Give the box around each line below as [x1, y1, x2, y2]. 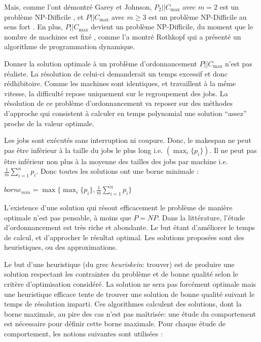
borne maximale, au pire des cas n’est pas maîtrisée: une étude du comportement [4, 308, 256, 319]
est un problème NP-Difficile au [148, 11, 247, 22]
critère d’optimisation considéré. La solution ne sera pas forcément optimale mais [4, 279, 256, 289]
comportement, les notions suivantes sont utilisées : [4, 328, 163, 339]
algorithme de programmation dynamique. [4, 41, 135, 52]
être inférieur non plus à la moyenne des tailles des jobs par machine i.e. [4, 156, 228, 166]
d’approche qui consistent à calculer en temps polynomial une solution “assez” [4, 107, 247, 118]
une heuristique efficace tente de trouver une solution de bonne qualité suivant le [4, 288, 255, 299]
